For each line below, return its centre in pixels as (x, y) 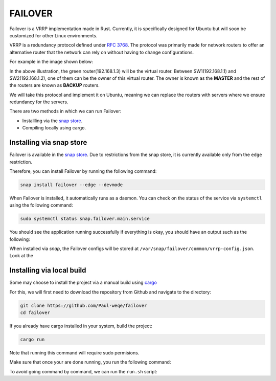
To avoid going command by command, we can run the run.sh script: (84, 371)
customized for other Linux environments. (53, 35)
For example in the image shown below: (51, 62)
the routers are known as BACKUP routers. (54, 85)
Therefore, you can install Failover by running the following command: (83, 171)
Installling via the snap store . (52, 121)
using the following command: (41, 205)
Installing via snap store (48, 142)
